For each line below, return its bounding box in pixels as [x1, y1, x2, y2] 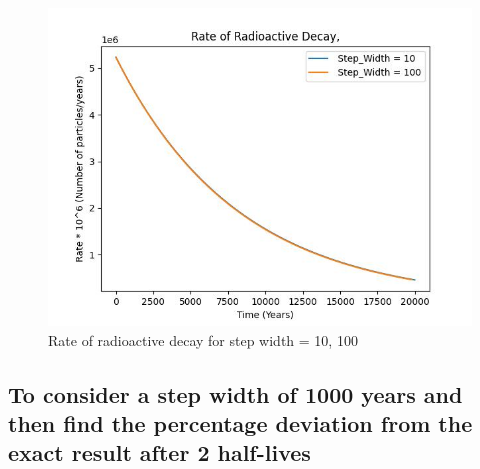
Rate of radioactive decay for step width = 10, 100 [48, 329, 358, 350]
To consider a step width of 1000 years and [8, 378, 463, 409]
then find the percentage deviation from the [8, 407, 473, 438]
